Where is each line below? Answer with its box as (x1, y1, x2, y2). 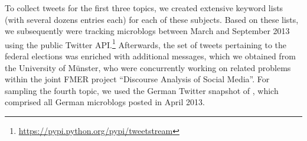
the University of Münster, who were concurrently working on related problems (5, 61, 291, 73)
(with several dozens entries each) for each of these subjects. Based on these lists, (5, 13, 299, 25)
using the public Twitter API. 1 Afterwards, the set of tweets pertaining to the (5, 36, 287, 51)
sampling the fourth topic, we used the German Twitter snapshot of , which (5, 84, 279, 96)
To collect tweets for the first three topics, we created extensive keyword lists (5, 2, 283, 14)
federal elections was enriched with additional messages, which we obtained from (5, 50, 296, 62)
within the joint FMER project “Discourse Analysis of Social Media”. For (5, 73, 270, 85)
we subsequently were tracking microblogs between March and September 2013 (5, 25, 290, 37)
